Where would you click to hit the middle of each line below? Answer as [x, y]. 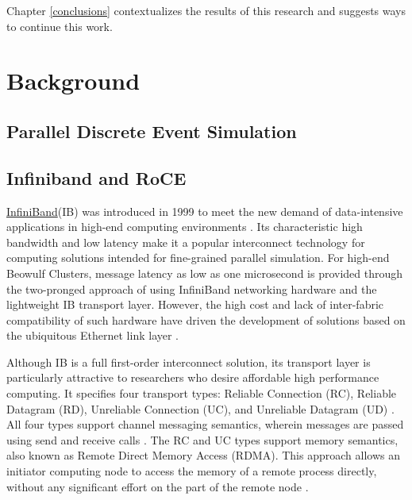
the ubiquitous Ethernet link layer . [93, 335]
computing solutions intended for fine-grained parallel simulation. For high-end [198, 258]
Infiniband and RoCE [96, 177]
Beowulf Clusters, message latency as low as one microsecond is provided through [205, 273]
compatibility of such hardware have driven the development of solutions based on [206, 319]
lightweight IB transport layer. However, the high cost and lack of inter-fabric [195, 304]
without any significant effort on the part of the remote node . [158, 486]
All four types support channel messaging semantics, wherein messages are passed [205, 424]
